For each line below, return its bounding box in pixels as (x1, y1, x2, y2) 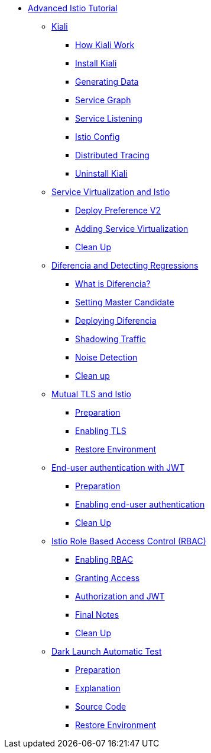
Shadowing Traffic (75, 334, 147, 344)
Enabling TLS (75, 426, 126, 436)
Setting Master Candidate (75, 297, 174, 307)
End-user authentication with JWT (51, 462, 185, 473)
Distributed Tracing (75, 150, 150, 160)
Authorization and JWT (75, 591, 165, 601)
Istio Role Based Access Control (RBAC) (51, 536, 206, 546)
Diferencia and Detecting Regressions (51, 260, 199, 270)
